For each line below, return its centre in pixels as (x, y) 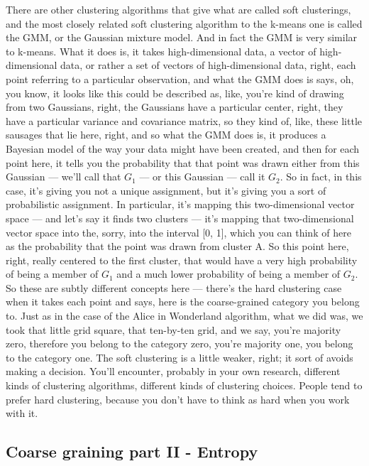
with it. (22, 413)
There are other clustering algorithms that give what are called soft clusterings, (178, 9)
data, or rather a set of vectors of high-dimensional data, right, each (208, 65)
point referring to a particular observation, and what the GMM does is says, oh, (180, 78)
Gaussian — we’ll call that (64, 177)
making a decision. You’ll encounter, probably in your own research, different (173, 371)
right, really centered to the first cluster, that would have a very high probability (182, 260)
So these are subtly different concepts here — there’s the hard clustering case (174, 287)
